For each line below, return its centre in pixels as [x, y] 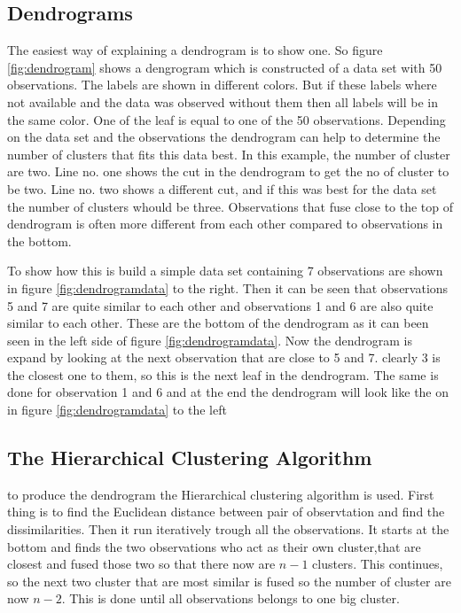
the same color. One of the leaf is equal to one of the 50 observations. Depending [227, 119]
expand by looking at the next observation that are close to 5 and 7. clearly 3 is [224, 357]
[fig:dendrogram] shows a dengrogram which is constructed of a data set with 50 [225, 67]
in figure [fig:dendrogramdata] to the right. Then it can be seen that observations [228, 287]
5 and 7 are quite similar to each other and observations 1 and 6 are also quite [220, 305]
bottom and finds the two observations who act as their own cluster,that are [214, 546]
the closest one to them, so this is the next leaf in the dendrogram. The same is [223, 374]
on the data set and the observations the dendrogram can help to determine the [224, 137]
